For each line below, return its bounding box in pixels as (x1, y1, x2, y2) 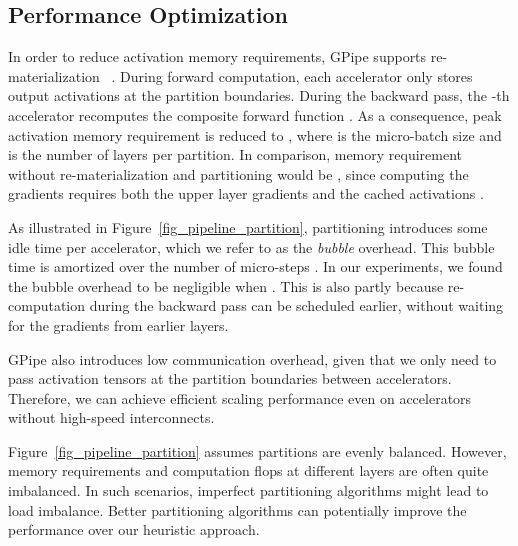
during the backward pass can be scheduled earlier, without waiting (89, 295, 504, 316)
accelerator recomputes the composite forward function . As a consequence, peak (8, 104, 502, 125)
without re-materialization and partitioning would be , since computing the (8, 163, 469, 184)
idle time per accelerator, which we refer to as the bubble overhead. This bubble (8, 236, 495, 257)
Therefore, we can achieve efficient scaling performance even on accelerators (8, 387, 472, 408)
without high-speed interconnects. (8, 407, 215, 428)
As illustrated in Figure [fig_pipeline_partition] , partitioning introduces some (8, 216, 488, 237)
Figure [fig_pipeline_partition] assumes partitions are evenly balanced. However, (8, 440, 507, 461)
